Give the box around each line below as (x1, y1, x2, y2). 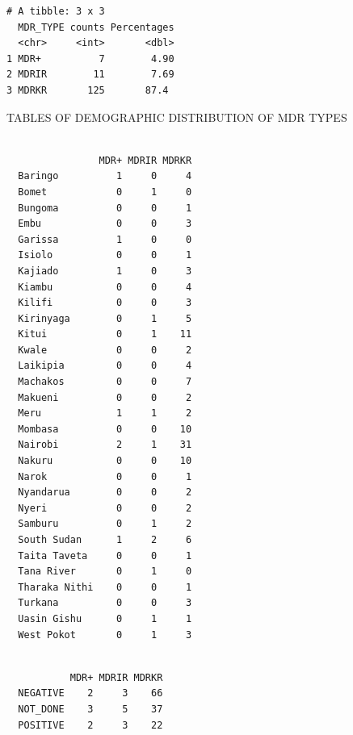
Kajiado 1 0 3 (18, 265, 192, 277)
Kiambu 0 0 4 (18, 281, 192, 293)
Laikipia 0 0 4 (18, 360, 192, 372)
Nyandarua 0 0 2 (18, 487, 192, 499)
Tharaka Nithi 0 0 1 (18, 581, 192, 593)
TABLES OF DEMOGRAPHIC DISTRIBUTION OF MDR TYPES (6, 108, 347, 125)
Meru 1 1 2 (18, 407, 192, 420)
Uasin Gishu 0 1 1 (18, 612, 192, 624)
